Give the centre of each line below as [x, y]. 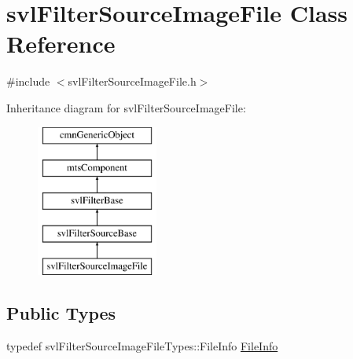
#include [28, 81]
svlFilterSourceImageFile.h [132, 81]
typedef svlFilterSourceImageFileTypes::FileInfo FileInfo [142, 346]
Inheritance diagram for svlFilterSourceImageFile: [126, 107]
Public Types [61, 313]
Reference [61, 44]
